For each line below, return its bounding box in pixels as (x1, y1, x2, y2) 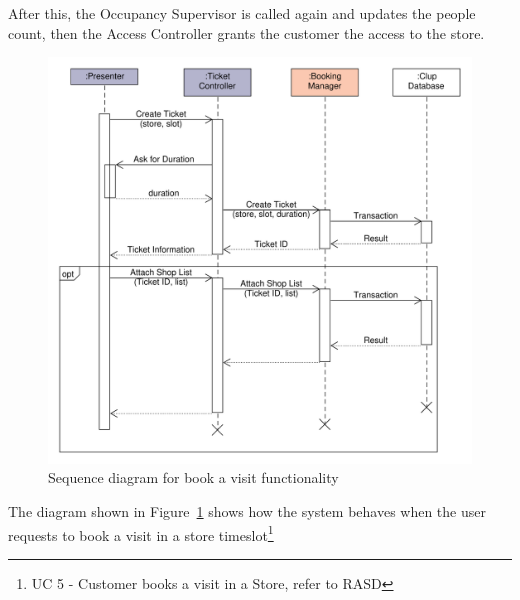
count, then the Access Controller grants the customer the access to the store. (8, 22, 485, 43)
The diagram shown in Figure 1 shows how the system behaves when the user (8, 500, 486, 521)
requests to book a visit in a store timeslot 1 (8, 521, 274, 545)
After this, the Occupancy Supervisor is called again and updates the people (8, 3, 476, 23)
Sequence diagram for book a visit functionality (48, 467, 339, 488)
